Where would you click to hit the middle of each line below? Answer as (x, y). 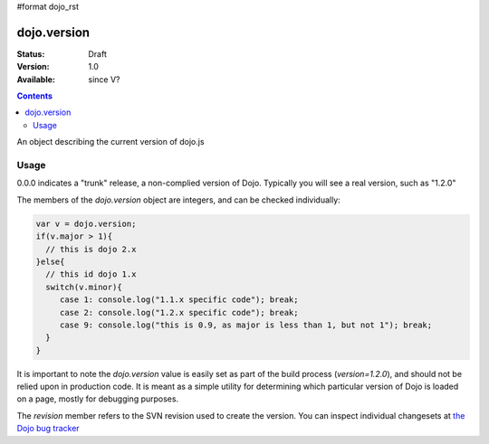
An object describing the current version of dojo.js (110, 142)
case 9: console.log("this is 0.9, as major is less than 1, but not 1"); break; (246, 325)
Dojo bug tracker (48, 429)
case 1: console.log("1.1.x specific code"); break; (179, 300)
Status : (31, 53)
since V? (104, 79)
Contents (35, 96)
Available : (36, 79)
